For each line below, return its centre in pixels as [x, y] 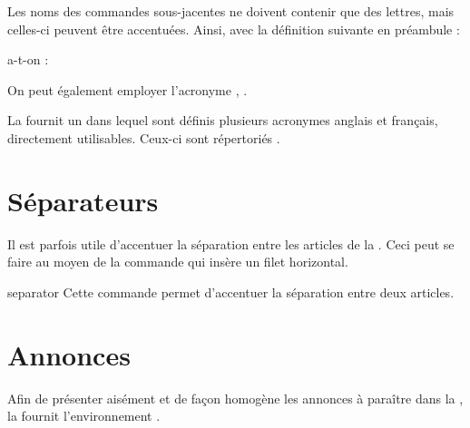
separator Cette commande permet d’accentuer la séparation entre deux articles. [231, 292]
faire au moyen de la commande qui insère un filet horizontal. [178, 262]
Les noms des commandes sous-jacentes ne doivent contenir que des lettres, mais [231, 11]
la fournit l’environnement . [84, 416]
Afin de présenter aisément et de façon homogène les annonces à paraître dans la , [235, 398]
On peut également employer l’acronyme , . [127, 89]
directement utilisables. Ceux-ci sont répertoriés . [144, 137]
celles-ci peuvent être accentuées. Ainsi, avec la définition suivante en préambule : [234, 29]
